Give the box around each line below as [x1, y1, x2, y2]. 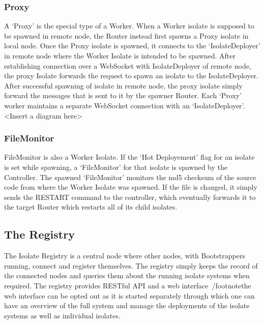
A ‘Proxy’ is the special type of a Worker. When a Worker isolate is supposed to [4, 20, 255, 31]
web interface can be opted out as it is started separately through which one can [4, 290, 255, 301]
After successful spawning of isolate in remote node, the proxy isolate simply [4, 80, 243, 91]
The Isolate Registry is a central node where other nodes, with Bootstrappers [4, 250, 245, 261]
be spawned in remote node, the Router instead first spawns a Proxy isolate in [4, 30, 249, 41]
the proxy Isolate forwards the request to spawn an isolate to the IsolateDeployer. [4, 70, 258, 81]
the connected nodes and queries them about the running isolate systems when [4, 270, 250, 281]
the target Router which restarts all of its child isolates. [4, 201, 178, 212]
